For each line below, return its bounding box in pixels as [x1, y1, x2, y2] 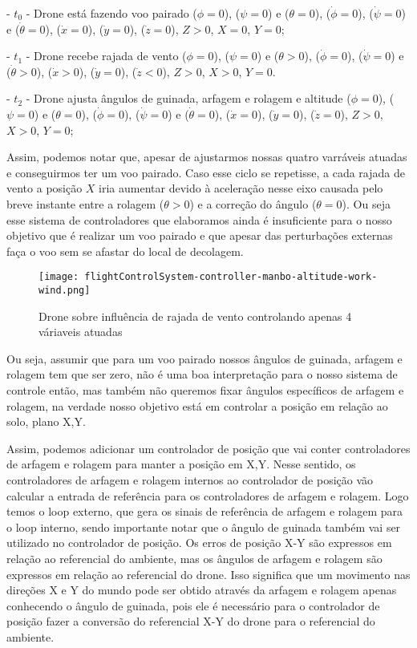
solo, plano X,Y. [6, 413, 86, 430]
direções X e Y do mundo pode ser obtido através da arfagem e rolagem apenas [6, 581, 397, 598]
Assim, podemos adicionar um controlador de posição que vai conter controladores [6, 439, 411, 456]
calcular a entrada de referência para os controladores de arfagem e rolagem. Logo [6, 487, 409, 504]
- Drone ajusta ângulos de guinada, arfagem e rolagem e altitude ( [26, 90, 351, 107]
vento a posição [6, 180, 83, 196]
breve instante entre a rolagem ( [6, 195, 164, 212]
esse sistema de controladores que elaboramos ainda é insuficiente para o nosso [6, 211, 392, 228]
